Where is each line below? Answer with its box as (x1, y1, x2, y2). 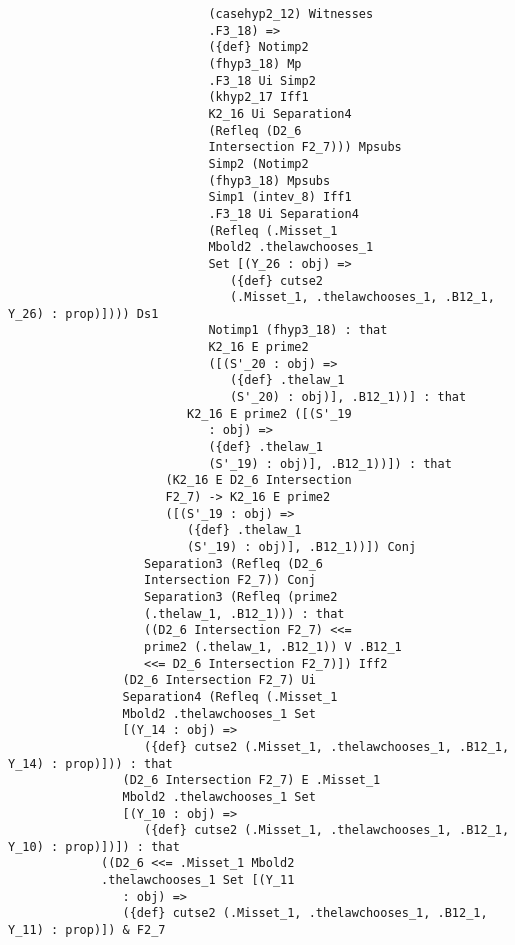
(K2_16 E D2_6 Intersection (165, 473, 352, 488)
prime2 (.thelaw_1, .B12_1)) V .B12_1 (144, 639, 402, 654)
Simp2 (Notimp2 (208, 156, 309, 171)
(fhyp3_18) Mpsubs (208, 173, 331, 188)
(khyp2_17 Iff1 (208, 90, 309, 105)
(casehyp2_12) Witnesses (208, 7, 374, 21)
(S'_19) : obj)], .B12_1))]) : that (208, 456, 452, 471)
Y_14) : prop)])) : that (8, 756, 173, 771)
